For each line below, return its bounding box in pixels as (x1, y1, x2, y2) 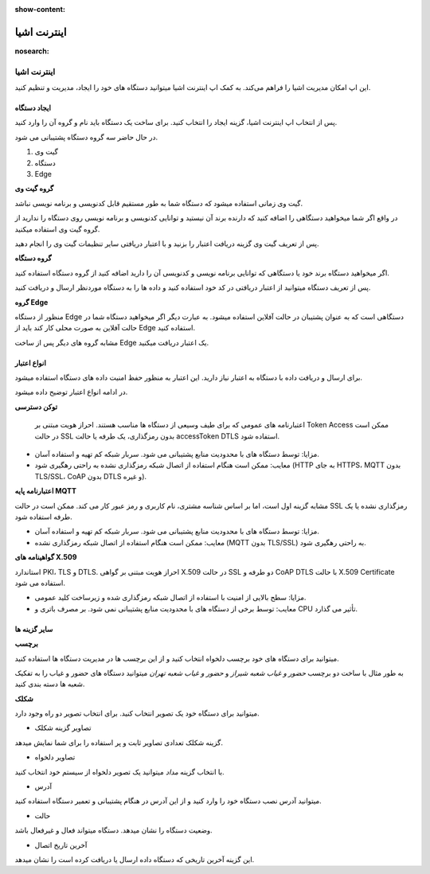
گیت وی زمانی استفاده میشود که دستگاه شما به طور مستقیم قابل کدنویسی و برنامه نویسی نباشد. (14, 198, 303, 208)
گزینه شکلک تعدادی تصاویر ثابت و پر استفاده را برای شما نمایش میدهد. (14, 737, 223, 747)
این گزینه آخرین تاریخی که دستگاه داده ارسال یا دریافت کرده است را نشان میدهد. (14, 854, 255, 864)
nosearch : (14, 46, 49, 56)
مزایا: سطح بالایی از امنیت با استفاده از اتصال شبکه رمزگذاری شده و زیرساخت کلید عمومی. (34, 593, 307, 603)
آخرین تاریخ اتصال (34, 840, 88, 849)
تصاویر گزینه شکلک (34, 723, 92, 732)
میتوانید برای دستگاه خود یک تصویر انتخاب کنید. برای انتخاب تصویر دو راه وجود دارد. (14, 708, 260, 718)
